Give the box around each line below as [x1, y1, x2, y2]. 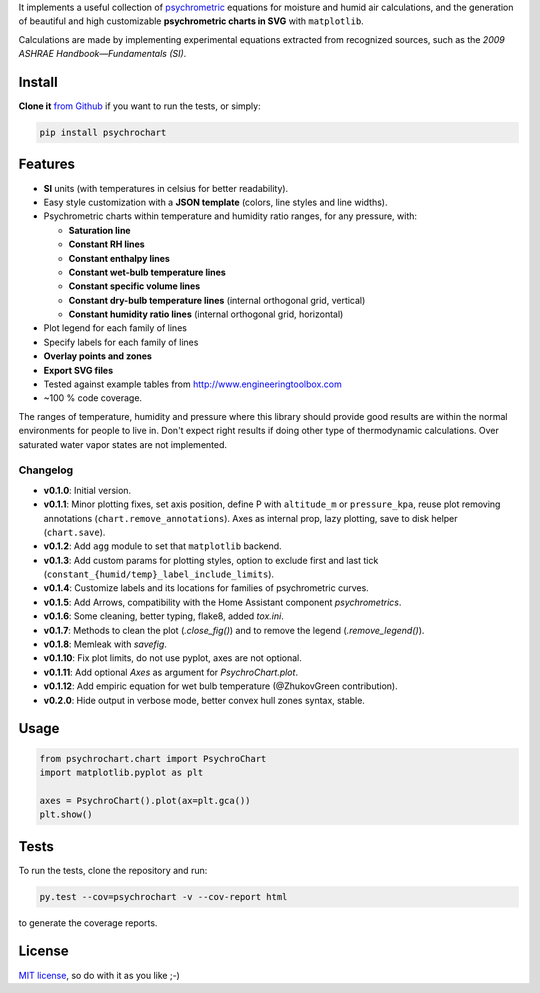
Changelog [18, 463, 74, 477]
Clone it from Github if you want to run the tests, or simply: [18, 100, 261, 112]
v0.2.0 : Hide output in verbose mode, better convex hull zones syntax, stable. [43, 694, 365, 706]
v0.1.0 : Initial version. [43, 484, 132, 496]
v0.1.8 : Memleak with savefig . [43, 638, 167, 650]
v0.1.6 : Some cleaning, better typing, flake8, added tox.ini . [43, 610, 284, 622]
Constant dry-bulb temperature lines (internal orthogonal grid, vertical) [68, 294, 366, 306]
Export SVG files [43, 364, 114, 376]
